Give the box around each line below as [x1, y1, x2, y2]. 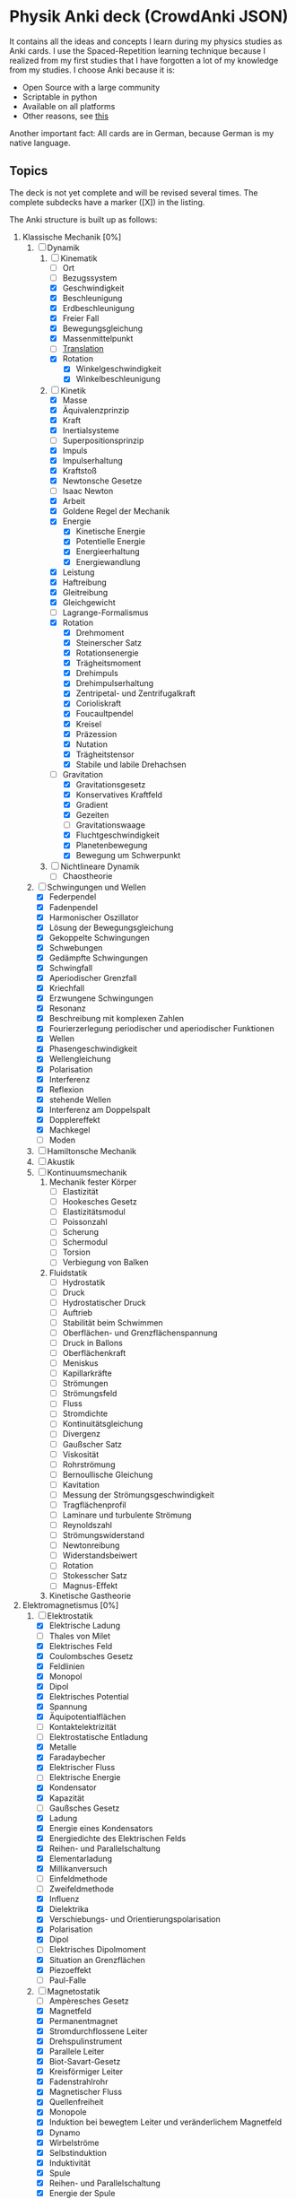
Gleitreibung [62, 587, 109, 597]
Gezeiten [75, 810, 109, 821]
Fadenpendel [48, 901, 99, 912]
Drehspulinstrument [48, 2036, 123, 2047]
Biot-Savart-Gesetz [48, 2056, 121, 2067]
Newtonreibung [62, 1540, 120, 1551]
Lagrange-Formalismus [62, 607, 149, 618]
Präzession [75, 728, 118, 739]
